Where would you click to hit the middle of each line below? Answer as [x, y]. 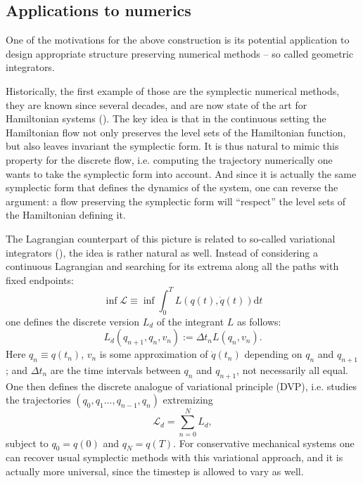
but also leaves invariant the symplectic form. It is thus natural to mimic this [172, 146]
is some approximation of [154, 354]
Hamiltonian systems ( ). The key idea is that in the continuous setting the [166, 118]
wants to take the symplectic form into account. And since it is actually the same [181, 173]
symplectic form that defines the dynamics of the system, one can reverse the [172, 187]
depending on [273, 354]
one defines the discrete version [73, 321]
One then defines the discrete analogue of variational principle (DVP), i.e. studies [181, 386]
